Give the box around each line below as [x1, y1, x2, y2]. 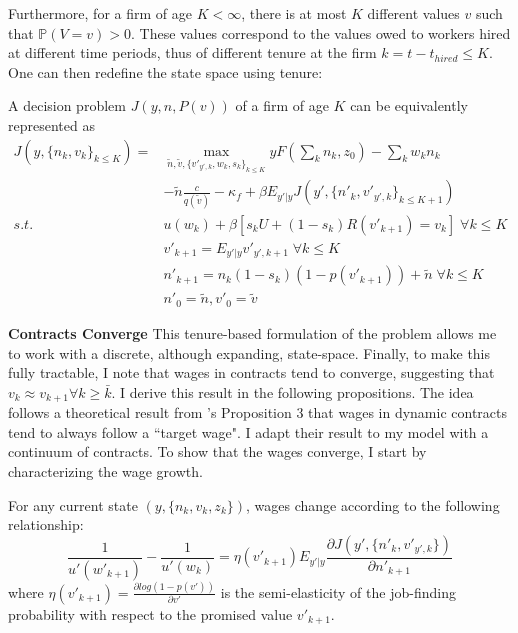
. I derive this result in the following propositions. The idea [111, 381, 474, 402]
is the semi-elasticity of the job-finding [220, 581, 456, 602]
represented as [8, 114, 95, 135]
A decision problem [8, 95, 126, 116]
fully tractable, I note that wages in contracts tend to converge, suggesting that [8, 362, 495, 383]
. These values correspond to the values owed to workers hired [131, 22, 511, 43]
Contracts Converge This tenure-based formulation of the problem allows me [8, 322, 497, 343]
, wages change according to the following [246, 494, 500, 515]
